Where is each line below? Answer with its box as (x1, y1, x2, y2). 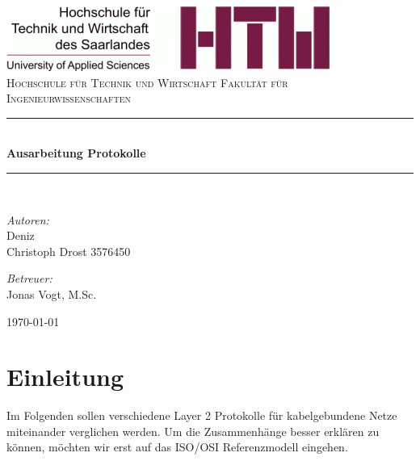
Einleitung (6, 360, 124, 393)
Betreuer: (6, 270, 52, 287)
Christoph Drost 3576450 (6, 242, 131, 259)
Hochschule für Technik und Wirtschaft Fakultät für (6, 73, 288, 90)
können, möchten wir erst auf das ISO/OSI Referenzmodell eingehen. (6, 438, 348, 455)
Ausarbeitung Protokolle (6, 145, 146, 161)
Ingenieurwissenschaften (6, 90, 132, 107)
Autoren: (6, 211, 49, 228)
